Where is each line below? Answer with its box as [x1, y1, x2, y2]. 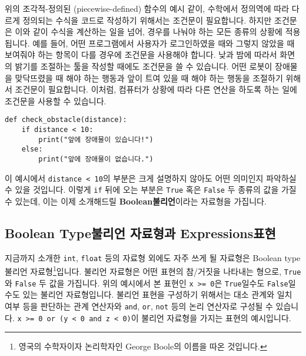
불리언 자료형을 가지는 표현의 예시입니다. [141, 311, 291, 324]
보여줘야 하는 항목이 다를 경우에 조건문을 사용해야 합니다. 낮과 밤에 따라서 [5, 48, 277, 61]
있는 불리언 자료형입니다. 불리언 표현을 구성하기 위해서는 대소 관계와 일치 [22, 288, 292, 301]
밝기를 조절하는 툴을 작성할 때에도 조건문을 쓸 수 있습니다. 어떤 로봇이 [15, 60, 272, 72]
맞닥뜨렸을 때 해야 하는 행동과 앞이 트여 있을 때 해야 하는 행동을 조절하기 [15, 71, 283, 84]
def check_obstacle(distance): [5, 116, 127, 124]
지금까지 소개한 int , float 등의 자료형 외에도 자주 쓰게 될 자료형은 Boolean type [5, 251, 301, 263]
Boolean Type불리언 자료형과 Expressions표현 [5, 223, 276, 242]
